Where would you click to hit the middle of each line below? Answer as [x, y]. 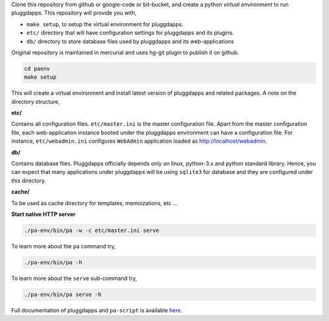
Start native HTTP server [44, 214]
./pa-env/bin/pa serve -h [63, 294]
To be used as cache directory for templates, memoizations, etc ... [94, 203]
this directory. [29, 181]
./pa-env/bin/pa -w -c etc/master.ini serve [92, 230]
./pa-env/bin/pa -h [53, 262]
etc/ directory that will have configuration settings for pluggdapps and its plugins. [130, 33]
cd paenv [37, 68]
